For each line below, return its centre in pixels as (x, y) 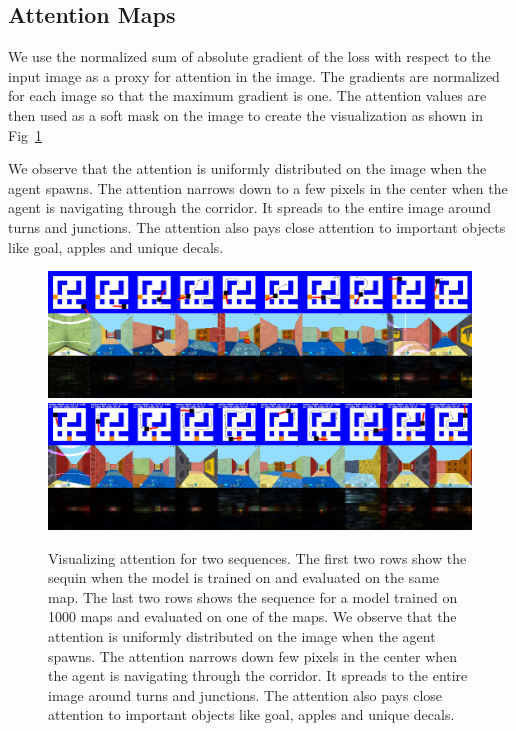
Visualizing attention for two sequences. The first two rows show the (257, 557)
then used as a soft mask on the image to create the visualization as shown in (245, 114)
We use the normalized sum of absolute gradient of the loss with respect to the (249, 56)
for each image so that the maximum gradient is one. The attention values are (247, 95)
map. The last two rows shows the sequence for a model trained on (253, 596)
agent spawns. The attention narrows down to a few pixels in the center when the (258, 187)
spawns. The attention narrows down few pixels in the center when (253, 655)
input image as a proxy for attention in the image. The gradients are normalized (254, 75)
